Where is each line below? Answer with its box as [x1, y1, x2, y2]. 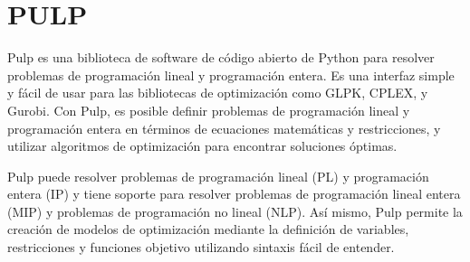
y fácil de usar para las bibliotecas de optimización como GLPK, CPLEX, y [7, 83, 428, 102]
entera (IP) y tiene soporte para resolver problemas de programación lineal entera [7, 184, 461, 203]
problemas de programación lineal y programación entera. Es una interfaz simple [7, 65, 455, 84]
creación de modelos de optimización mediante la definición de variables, [7, 220, 409, 239]
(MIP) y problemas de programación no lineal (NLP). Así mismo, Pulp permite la [7, 201, 463, 220]
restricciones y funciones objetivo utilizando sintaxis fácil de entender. [7, 238, 395, 257]
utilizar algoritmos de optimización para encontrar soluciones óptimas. [7, 136, 398, 155]
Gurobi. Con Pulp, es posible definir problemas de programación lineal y [7, 100, 410, 119]
